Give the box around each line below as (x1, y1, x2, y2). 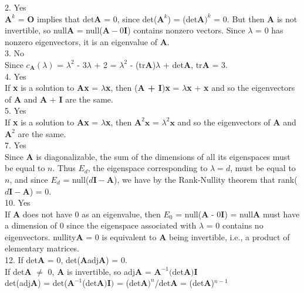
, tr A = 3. (191, 58, 228, 70)
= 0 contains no (206, 219, 264, 231)
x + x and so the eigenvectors (187, 81, 295, 94)
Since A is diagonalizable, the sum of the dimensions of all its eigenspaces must (5, 150, 291, 162)
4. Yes (5, 70, 26, 82)
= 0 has (255, 24, 283, 36)
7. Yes (5, 139, 26, 151)
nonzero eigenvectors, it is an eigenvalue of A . (5, 35, 170, 47)
